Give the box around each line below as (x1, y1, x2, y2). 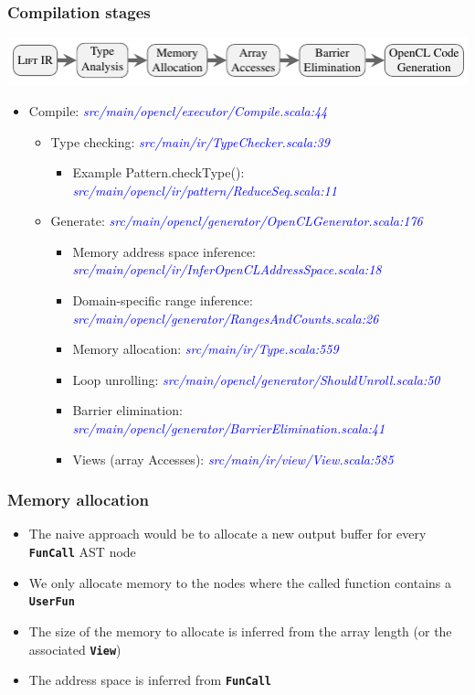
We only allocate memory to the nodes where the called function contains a (28, 572, 452, 592)
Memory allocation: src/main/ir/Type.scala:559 (72, 339, 339, 358)
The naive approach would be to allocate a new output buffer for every (28, 524, 427, 543)
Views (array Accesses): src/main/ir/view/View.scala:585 (72, 449, 394, 468)
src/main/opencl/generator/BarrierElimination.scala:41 (72, 419, 385, 438)
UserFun (28, 595, 75, 609)
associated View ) (28, 639, 121, 658)
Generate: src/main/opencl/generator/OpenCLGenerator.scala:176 (50, 211, 423, 230)
